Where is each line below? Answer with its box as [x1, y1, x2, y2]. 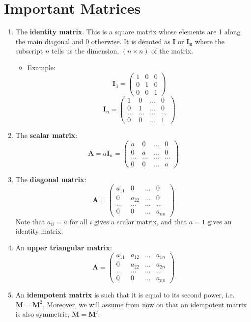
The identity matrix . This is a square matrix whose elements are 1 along [15, 27, 241, 37]
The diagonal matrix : [15, 174, 86, 184]
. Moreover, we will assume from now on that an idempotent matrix [42, 299, 247, 309]
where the [195, 36, 225, 46]
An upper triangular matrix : [15, 242, 112, 252]
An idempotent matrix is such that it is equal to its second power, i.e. [15, 290, 235, 300]
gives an [207, 216, 232, 226]
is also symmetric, [15, 309, 70, 319]
